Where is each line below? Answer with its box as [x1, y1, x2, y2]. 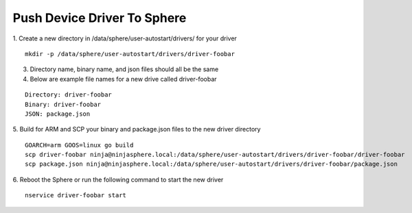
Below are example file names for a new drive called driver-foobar [30, 75, 217, 83]
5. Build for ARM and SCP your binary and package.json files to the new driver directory [12, 125, 261, 134]
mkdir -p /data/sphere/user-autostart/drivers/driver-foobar [25, 50, 235, 58]
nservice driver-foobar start [25, 192, 127, 199]
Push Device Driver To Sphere [12, 10, 187, 25]
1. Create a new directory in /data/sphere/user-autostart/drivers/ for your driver [12, 34, 237, 42]
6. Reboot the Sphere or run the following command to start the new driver [12, 175, 224, 184]
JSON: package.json [25, 110, 91, 118]
